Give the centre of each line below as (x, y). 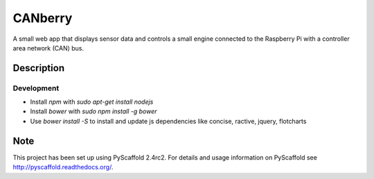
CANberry (43, 18)
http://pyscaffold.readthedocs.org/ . (63, 167)
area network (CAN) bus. (48, 48)
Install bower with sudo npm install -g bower (93, 111)
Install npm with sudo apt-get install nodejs (92, 102)
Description (39, 68)
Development (36, 88)
